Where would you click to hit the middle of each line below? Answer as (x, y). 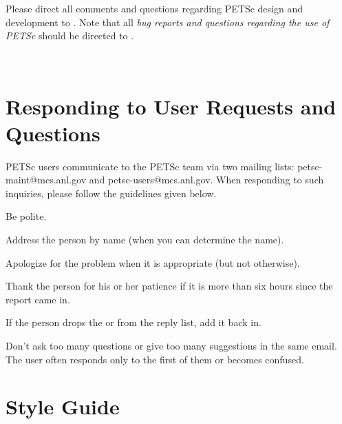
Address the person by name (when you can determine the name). (145, 240)
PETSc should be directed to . (70, 36)
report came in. (38, 299)
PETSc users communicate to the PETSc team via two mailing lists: (150, 166)
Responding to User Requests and (171, 106)
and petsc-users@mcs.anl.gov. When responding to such (206, 180)
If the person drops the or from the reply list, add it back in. (133, 322)
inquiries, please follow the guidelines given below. (111, 193)
